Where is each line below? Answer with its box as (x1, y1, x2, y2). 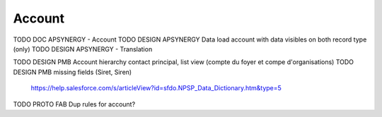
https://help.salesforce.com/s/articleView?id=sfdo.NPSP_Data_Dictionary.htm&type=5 (30, 84, 282, 92)
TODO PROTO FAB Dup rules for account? (13, 99, 136, 109)
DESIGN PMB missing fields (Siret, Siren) (13, 68, 132, 76)
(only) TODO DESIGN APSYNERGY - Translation (13, 44, 153, 53)
